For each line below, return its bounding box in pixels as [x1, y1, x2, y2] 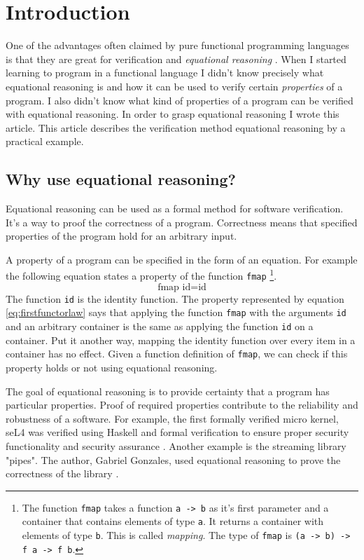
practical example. [6, 134, 84, 149]
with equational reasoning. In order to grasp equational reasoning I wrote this [6, 107, 339, 121]
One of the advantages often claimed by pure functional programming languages [6, 38, 349, 53]
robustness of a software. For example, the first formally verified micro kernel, [6, 411, 339, 425]
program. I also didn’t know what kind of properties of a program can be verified [6, 93, 353, 107]
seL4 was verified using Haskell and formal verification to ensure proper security [6, 425, 349, 439]
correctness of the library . [6, 466, 119, 481]
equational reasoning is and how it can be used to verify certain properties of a [6, 78, 343, 93]
